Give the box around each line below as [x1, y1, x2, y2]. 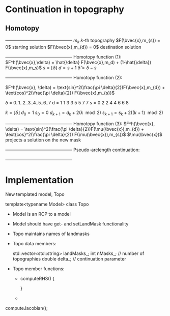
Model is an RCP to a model [12, 211, 71, 217]
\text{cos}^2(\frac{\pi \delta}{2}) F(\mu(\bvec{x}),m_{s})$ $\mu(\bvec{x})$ [5, 131, 163, 137]
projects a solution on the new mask [5, 136, 81, 143]
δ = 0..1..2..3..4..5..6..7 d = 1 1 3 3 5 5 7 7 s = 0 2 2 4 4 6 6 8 [5, 99, 129, 105]
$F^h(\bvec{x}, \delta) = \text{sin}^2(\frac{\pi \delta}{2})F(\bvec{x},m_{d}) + [5, 84, 165, 90]
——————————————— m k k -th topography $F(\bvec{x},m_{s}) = [5, 37, 160, 44]
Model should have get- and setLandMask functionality [12, 220, 129, 227]
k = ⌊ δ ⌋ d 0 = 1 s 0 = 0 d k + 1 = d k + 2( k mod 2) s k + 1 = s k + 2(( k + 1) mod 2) [5, 109, 164, 117]
